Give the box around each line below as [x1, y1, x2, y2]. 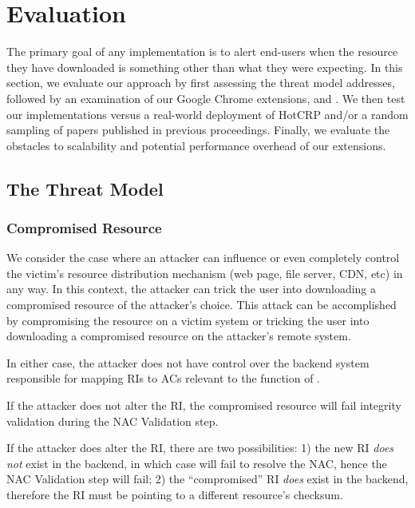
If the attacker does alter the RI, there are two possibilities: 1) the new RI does [6, 439, 394, 456]
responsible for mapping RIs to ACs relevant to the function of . [6, 370, 321, 387]
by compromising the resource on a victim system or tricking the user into [6, 312, 370, 328]
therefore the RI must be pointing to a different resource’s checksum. [6, 486, 343, 502]
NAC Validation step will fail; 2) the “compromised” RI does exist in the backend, [6, 470, 409, 487]
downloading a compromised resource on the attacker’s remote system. [6, 327, 351, 344]
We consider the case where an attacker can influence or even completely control [6, 249, 400, 266]
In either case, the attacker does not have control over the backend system [6, 354, 370, 371]
